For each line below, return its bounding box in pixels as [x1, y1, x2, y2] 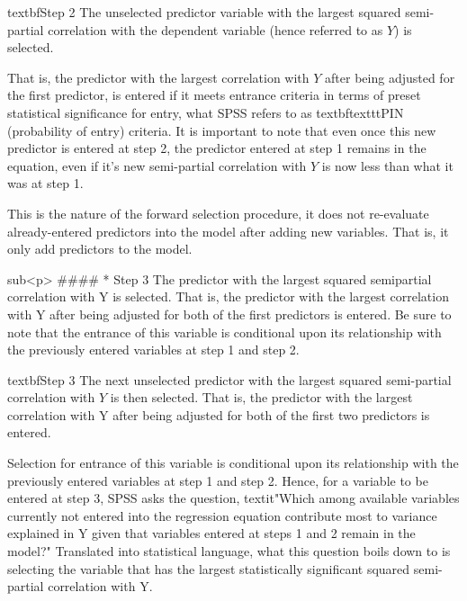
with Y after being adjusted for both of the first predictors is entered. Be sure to [7, 304, 452, 323]
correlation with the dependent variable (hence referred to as [48, 20, 383, 39]
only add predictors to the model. [7, 239, 193, 258]
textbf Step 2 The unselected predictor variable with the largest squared [7, 3, 401, 21]
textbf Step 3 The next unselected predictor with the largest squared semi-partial [7, 370, 452, 389]
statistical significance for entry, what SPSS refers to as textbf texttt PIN [7, 103, 404, 121]
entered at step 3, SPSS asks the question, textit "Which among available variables [7, 489, 460, 507]
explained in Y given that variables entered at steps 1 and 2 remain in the [7, 524, 416, 543]
